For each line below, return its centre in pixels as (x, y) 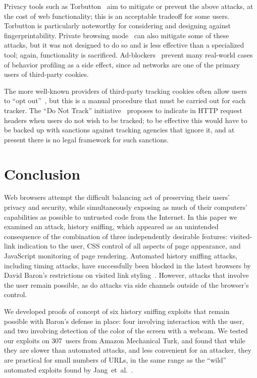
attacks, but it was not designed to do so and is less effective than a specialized (124, 45)
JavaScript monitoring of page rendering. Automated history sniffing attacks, (121, 255)
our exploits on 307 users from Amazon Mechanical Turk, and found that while (125, 340)
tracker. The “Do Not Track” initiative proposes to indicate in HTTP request (123, 110)
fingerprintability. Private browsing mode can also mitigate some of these (117, 35)
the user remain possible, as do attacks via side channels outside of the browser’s (127, 284)
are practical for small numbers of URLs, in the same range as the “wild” (115, 359)
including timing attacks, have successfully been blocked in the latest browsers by (128, 265)
